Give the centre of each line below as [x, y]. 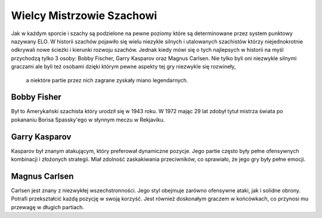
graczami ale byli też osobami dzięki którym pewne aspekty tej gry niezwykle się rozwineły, [123, 67]
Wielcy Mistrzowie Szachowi [84, 15]
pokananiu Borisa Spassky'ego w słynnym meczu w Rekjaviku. [88, 120]
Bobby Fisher [36, 97]
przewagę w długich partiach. [48, 207]
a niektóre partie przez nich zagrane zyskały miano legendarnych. [107, 80]
